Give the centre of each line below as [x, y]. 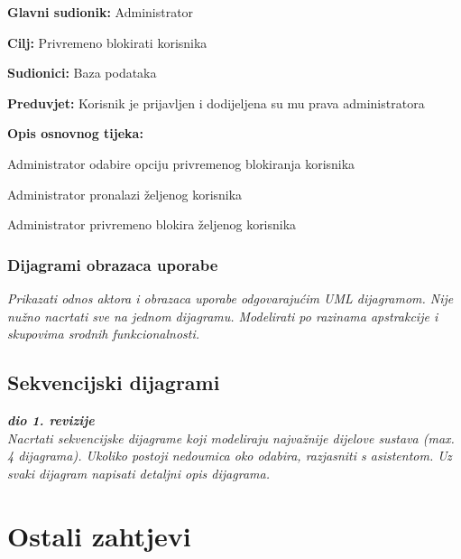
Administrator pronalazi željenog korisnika [125, 194]
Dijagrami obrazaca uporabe [113, 264]
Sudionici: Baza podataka [82, 73]
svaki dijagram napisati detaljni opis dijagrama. [138, 473]
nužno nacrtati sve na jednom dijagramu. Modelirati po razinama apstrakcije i [223, 316]
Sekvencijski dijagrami [114, 382]
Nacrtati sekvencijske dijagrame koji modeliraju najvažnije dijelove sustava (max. [231, 438]
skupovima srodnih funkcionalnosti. [104, 334]
